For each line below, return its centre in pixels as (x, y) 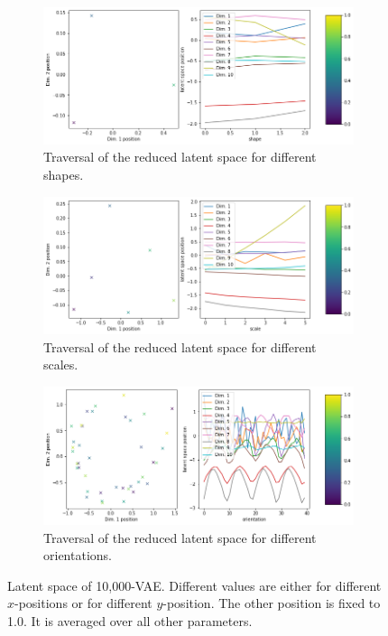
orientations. (78, 555)
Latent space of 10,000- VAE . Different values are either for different (194, 585)
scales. (61, 365)
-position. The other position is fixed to (272, 603)
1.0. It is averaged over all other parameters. (130, 620)
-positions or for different (83, 603)
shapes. (64, 175)
